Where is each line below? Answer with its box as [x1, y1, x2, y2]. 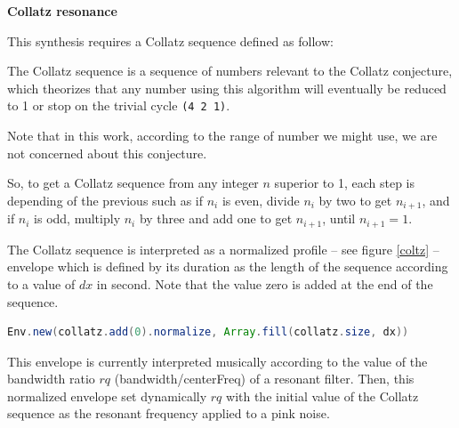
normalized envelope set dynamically [7, 386, 207, 405]
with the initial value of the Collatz [226, 386, 419, 405]
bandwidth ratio [7, 369, 95, 388]
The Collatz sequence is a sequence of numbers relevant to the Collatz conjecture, [7, 61, 453, 80]
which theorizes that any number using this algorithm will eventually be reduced [7, 78, 447, 97]
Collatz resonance [7, 2, 117, 20]
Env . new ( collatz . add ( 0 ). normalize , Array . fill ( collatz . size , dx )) [7, 326, 409, 339]
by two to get [318, 190, 392, 209]
